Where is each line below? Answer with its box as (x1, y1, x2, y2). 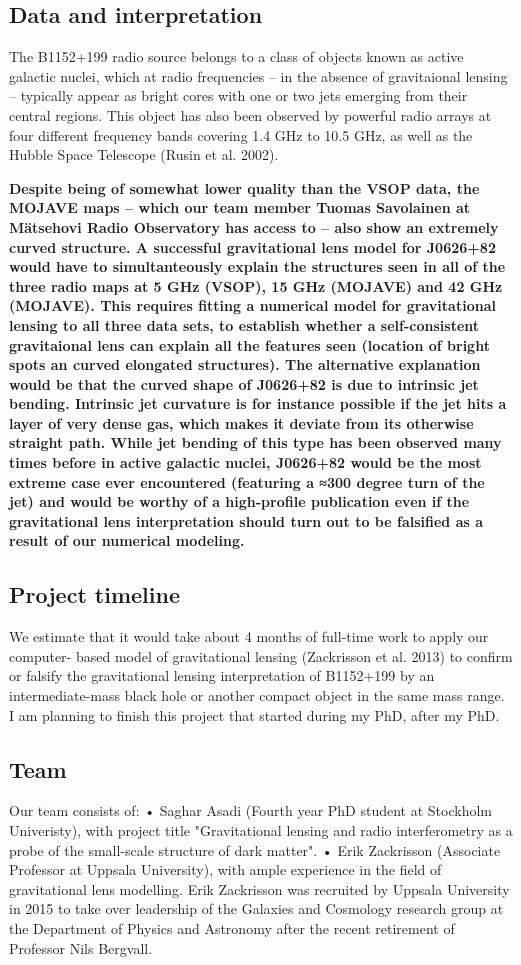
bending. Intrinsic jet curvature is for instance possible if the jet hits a (9, 393, 507, 414)
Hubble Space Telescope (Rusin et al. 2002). (9, 144, 279, 165)
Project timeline (9, 579, 180, 610)
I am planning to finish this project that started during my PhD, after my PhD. (9, 704, 500, 725)
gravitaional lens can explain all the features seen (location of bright (9, 334, 490, 355)
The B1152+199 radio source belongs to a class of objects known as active (9, 46, 464, 67)
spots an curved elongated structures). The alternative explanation (9, 354, 481, 375)
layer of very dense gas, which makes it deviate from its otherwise (9, 412, 474, 433)
